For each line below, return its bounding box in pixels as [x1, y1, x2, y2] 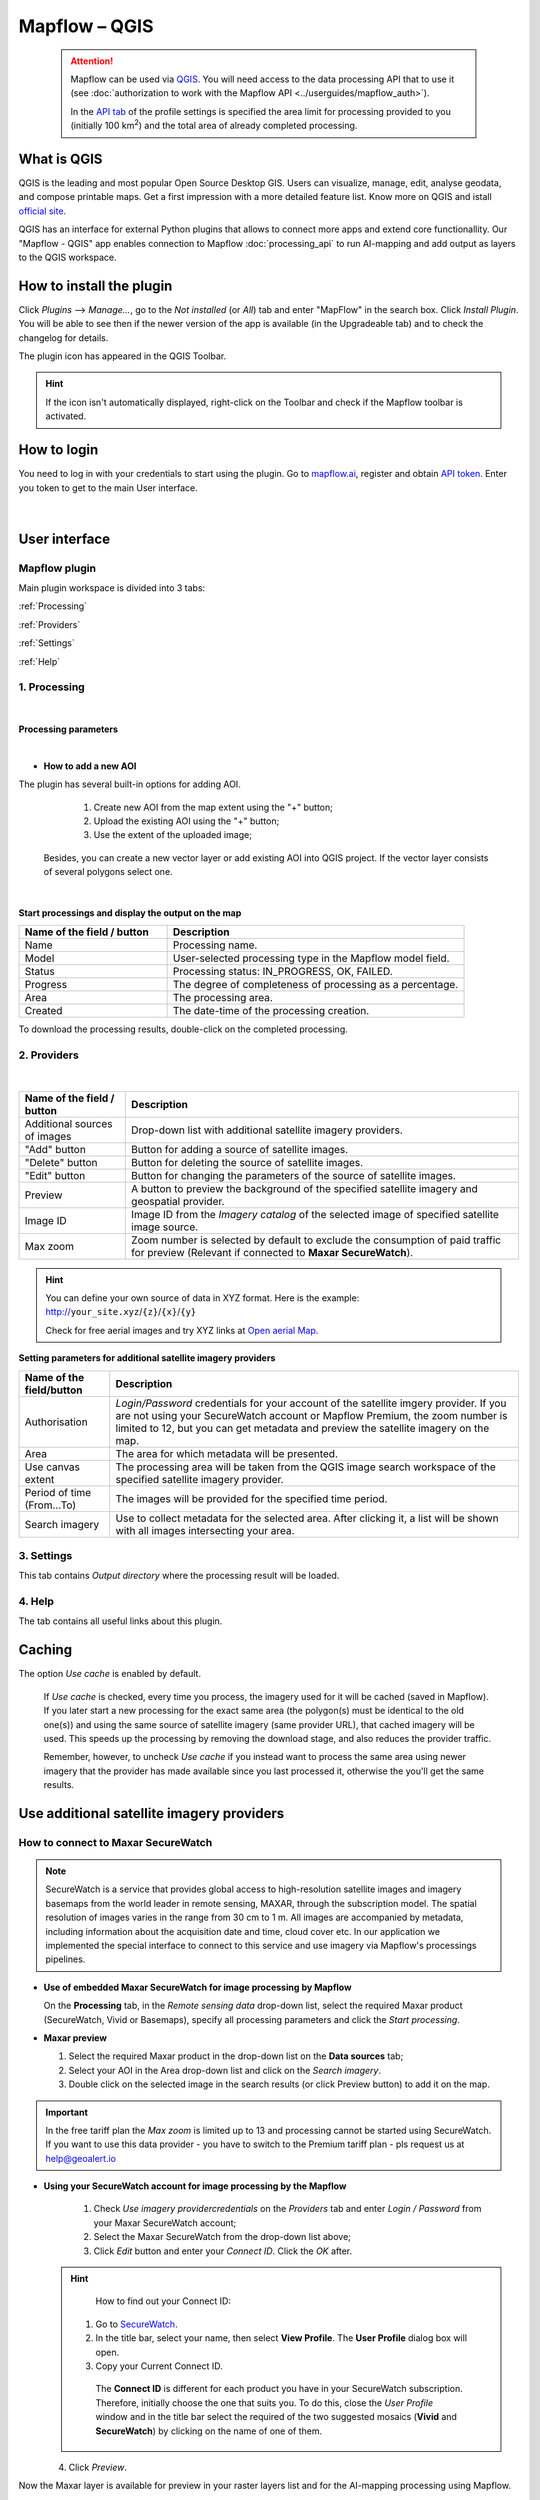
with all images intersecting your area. [115, 1523, 295, 1537]
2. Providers [18, 1048, 79, 1062]
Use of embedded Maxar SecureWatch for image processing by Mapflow [43, 1981, 352, 1993]
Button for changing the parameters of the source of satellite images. [131, 1168, 457, 1182]
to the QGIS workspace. [18, 251, 117, 263]
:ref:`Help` [18, 655, 61, 667]
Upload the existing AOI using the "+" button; [93, 815, 280, 827]
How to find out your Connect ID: [95, 2295, 232, 2307]
